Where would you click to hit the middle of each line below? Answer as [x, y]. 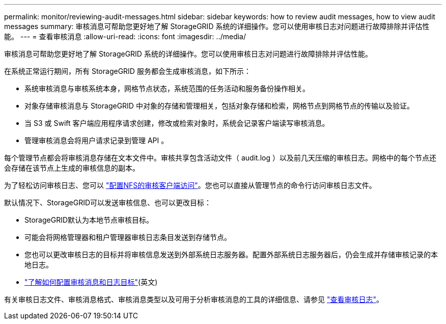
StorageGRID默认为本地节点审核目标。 [89, 220]
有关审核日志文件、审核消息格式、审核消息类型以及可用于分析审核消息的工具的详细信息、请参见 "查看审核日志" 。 [194, 299]
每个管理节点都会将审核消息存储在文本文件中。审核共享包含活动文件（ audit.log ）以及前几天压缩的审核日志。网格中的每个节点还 [220, 158]
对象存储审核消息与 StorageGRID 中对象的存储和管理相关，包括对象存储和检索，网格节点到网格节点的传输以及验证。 [219, 106]
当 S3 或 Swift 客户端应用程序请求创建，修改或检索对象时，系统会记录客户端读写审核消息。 [177, 123]
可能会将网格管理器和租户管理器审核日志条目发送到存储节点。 [128, 237]
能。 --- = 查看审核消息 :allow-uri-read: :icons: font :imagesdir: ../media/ [125, 36]
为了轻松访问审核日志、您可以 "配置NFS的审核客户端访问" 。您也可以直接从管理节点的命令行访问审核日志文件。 [190, 185]
